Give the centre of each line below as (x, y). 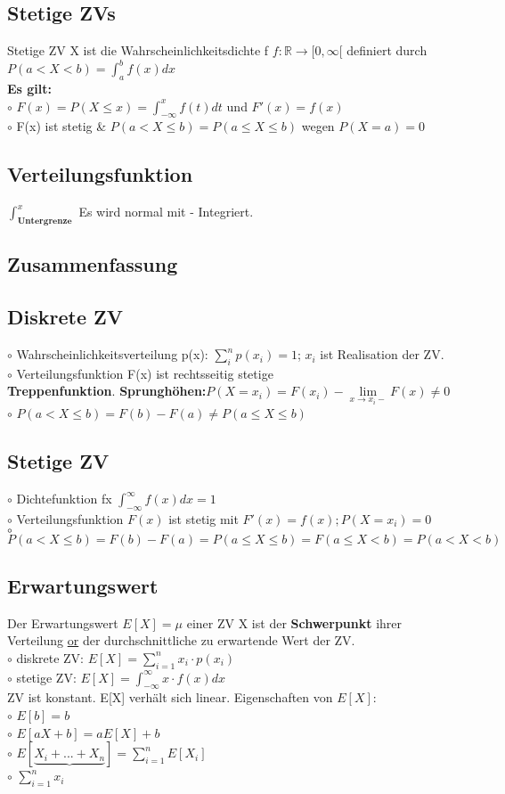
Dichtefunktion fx (64, 499)
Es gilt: (30, 89)
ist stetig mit (204, 518)
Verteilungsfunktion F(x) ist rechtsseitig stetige (145, 373)
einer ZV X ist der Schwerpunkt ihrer (294, 622)
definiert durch (387, 50)
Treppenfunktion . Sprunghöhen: (107, 391)
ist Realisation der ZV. (382, 354)
